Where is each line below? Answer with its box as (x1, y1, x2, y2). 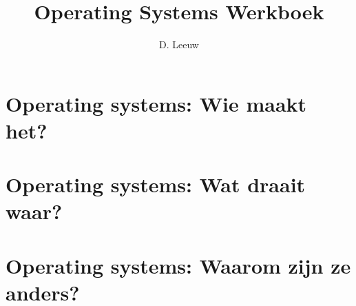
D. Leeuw (159, 37, 199, 52)
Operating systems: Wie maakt (6, 89, 307, 117)
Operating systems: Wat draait (6, 170, 306, 198)
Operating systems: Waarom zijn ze (6, 251, 351, 279)
